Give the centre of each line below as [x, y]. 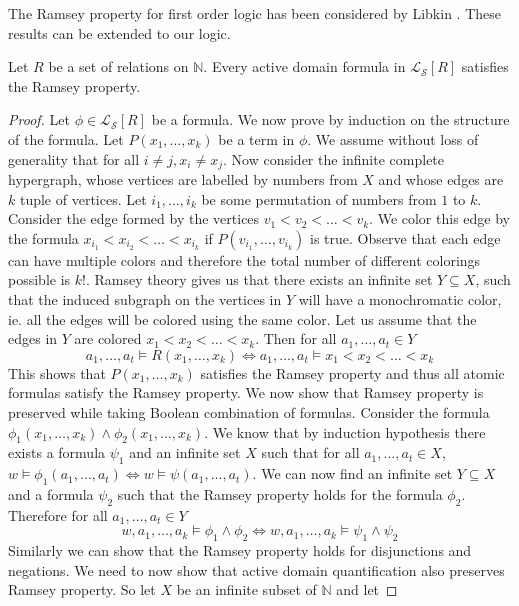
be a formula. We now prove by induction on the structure [330, 119]
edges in [33, 338]
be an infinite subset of [246, 589]
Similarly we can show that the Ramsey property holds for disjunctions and [240, 550]
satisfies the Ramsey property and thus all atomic [352, 372]
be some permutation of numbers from [319, 198]
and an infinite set [185, 452]
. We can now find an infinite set [352, 473]
